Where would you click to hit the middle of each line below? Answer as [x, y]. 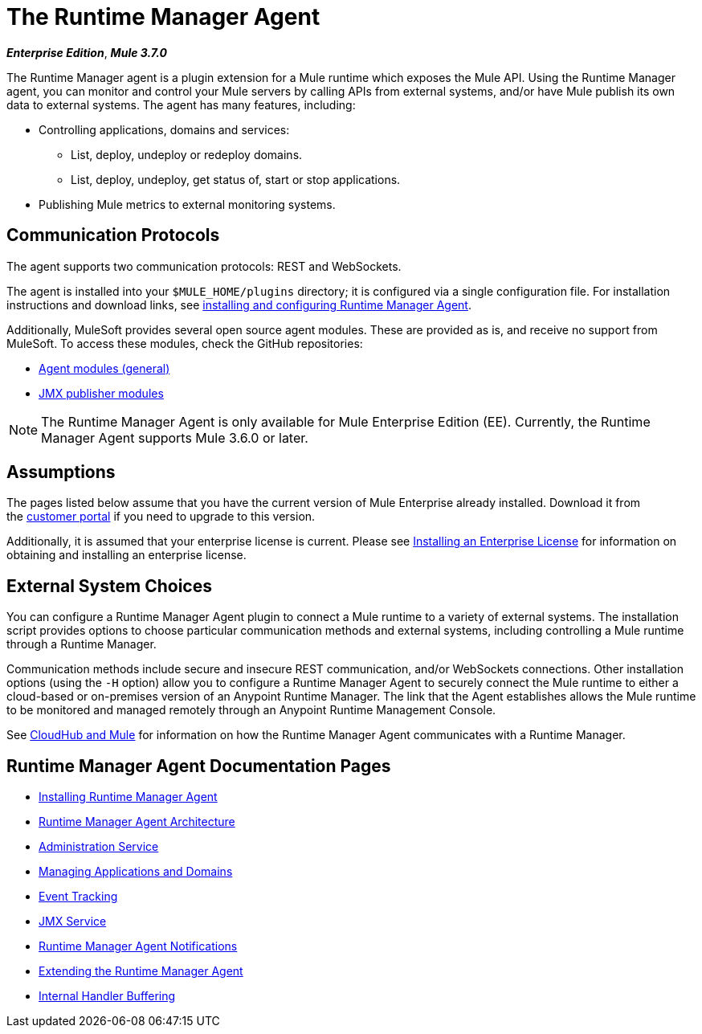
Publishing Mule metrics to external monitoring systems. [187, 204]
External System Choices [109, 586]
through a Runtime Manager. [82, 644]
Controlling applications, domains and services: [164, 129]
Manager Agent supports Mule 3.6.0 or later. [175, 437]
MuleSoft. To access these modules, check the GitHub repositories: [185, 343]
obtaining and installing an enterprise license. [127, 555]
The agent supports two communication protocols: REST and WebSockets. [204, 266]
